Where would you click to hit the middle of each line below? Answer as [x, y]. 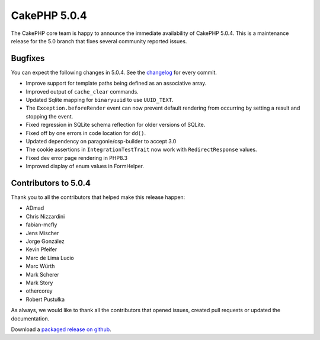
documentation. [30, 318]
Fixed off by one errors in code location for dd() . [86, 133]
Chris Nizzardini [45, 216]
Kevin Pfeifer [41, 249]
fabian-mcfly [41, 224]
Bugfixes [28, 58]
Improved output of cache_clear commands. [82, 91]
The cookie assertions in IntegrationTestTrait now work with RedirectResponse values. [141, 150]
